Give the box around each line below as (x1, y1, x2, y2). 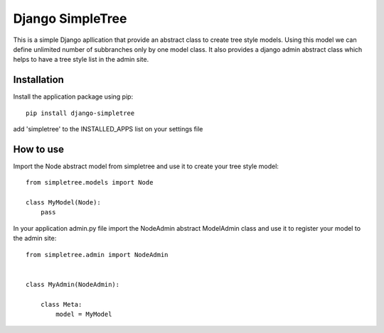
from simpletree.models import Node (26, 178, 154, 187)
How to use (13, 143, 64, 155)
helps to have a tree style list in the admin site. (13, 55, 149, 64)
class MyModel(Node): (26, 199, 101, 207)
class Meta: (40, 300, 82, 308)
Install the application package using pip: (13, 92, 134, 101)
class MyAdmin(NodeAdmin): (26, 280, 120, 288)
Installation (13, 74, 64, 86)
